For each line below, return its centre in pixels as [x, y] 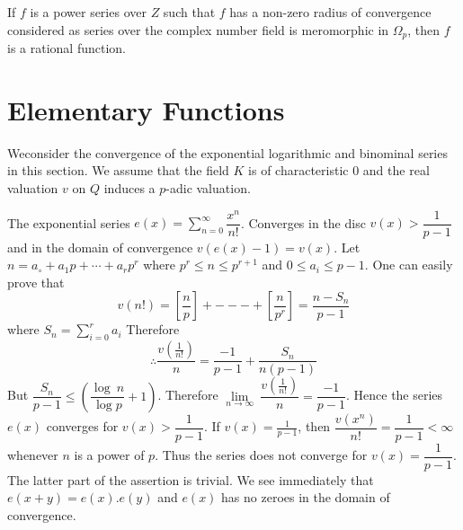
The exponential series [69, 222]
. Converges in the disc [303, 222]
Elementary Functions [146, 109]
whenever [33, 455]
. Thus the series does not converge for [261, 455]
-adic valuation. [208, 187]
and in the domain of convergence [100, 247]
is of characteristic [298, 170]
